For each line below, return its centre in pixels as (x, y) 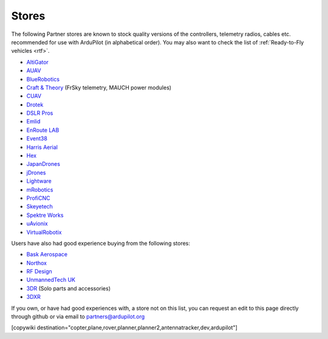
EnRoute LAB (43, 130)
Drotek (35, 104)
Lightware (39, 181)
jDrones (36, 173)
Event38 (37, 139)
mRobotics (40, 190)
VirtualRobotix (44, 232)
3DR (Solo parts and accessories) (69, 288)
